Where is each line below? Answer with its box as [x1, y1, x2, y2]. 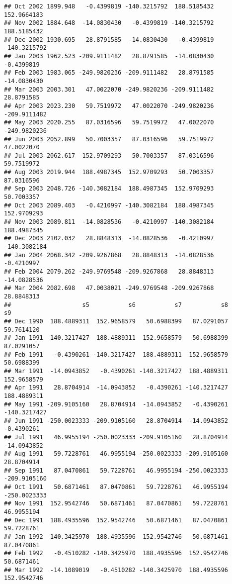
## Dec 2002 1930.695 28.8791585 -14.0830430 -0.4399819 [4, 36, 214, 43]
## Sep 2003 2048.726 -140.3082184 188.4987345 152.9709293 [4, 185, 214, 193]
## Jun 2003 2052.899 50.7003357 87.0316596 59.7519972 [4, 135, 214, 143]
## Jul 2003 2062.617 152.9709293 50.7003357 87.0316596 [4, 152, 214, 159]
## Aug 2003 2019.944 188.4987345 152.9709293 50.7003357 [4, 169, 214, 176]
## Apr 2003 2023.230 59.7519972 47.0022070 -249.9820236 [4, 102, 214, 109]
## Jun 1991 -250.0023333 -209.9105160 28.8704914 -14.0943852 [4, 417, 229, 424]
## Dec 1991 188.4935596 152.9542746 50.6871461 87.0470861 [4, 516, 229, 524]
